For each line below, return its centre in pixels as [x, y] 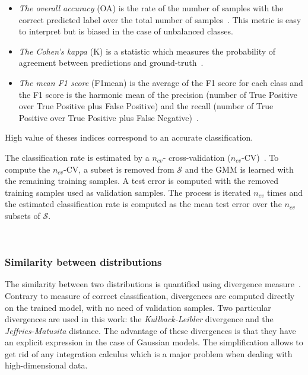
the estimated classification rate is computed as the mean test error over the [143, 204]
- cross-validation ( [197, 157]
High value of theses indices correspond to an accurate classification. [129, 137]
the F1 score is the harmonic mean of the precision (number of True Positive [158, 94]
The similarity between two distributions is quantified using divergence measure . [153, 284]
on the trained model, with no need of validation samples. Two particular [138, 307]
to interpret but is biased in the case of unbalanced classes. [126, 31]
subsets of [23, 215]
